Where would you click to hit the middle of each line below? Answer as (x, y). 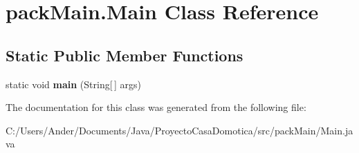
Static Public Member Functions (125, 55)
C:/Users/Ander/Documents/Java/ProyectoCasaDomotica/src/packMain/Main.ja (179, 130)
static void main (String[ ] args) (73, 84)
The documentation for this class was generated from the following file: (156, 107)
